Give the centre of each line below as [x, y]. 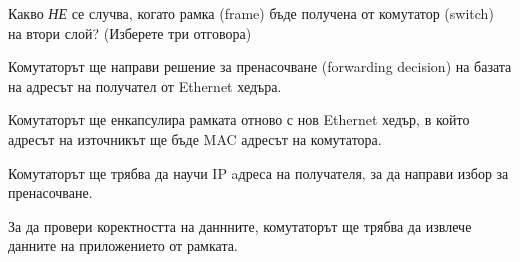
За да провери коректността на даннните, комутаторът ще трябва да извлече [240, 225]
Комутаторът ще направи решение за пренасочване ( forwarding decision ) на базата [260, 66]
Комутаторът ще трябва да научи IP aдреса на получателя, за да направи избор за [258, 172]
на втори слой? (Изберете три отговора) [130, 32]
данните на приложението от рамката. [123, 245]
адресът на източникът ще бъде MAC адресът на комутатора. [195, 138]
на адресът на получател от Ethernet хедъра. [145, 85]
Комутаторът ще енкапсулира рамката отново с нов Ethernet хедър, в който [239, 119]
